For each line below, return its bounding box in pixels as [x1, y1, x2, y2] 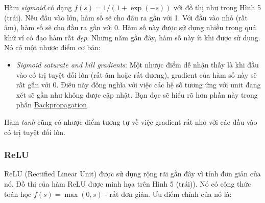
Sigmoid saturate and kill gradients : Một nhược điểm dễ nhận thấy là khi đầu [16, 59, 259, 70]
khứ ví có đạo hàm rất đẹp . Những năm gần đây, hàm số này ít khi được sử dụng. [4, 32, 260, 42]
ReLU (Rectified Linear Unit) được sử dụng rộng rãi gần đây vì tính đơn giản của [4, 168, 261, 179]
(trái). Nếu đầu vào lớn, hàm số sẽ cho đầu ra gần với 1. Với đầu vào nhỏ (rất [4, 12, 248, 22]
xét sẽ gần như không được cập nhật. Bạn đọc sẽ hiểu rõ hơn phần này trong [16, 89, 258, 100]
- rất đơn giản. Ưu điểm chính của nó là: [105, 188, 232, 199]
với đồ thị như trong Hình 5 [174, 2, 261, 12]
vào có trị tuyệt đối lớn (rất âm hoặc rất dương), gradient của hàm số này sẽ [16, 69, 257, 80]
